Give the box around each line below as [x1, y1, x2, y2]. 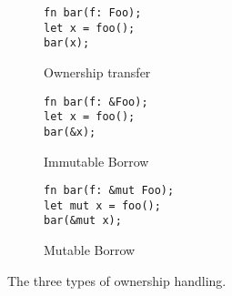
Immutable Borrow [44, 151, 149, 170]
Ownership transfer [44, 62, 151, 81]
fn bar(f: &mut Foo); [44, 184, 175, 198]
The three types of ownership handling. [7, 270, 227, 290]
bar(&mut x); [44, 214, 122, 228]
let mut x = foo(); [44, 199, 161, 212]
